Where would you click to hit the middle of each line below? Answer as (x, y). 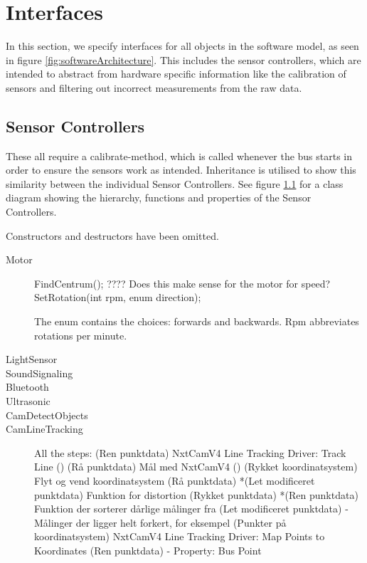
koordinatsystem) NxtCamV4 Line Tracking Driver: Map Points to (180, 536)
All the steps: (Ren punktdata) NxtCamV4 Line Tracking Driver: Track (190, 452)
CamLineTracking (44, 429)
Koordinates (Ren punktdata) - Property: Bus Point (148, 550)
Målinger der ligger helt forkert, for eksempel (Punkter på (160, 522)
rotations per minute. (81, 335)
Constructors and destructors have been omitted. (112, 235)
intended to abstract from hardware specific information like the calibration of (176, 74)
